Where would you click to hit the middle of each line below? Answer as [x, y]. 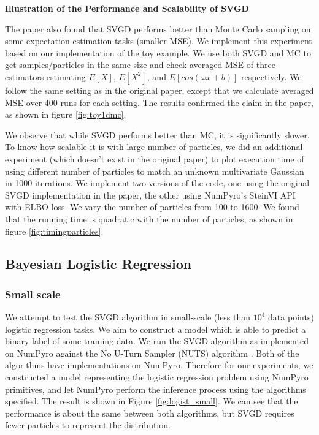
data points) [291, 317]
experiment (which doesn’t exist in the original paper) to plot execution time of [155, 158]
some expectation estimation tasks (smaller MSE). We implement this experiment [159, 41]
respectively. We [271, 76]
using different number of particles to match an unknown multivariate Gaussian [155, 171]
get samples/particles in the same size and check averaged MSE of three [140, 65]
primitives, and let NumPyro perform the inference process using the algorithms [156, 389]
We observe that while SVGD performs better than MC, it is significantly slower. [157, 134]
